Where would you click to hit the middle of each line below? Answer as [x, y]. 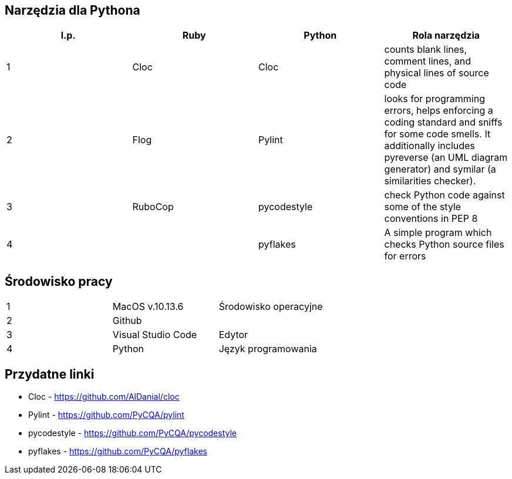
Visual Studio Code [155, 335]
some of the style [423, 207]
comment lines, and [428, 61]
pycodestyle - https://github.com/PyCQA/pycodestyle [133, 433]
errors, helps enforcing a [439, 111]
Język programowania [268, 349]
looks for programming [434, 99]
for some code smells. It [437, 134]
